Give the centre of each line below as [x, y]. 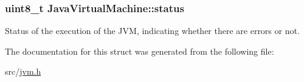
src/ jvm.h [23, 71]
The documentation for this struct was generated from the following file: [140, 51]
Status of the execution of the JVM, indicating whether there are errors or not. [152, 31]
